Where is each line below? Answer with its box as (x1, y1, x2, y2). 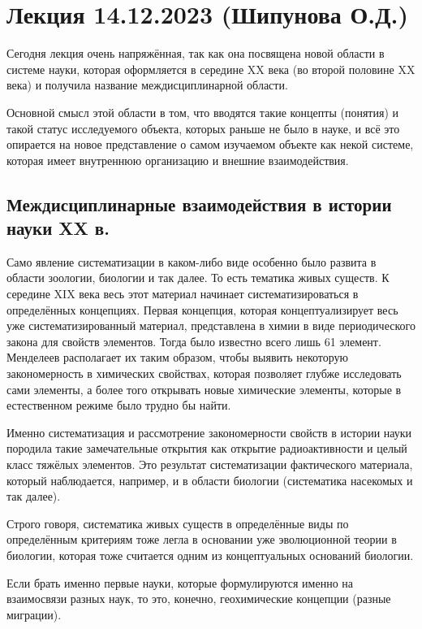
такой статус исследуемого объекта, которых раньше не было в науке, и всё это (6, 119, 400, 137)
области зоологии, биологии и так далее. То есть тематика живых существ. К (6, 269, 390, 286)
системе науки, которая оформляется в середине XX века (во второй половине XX (6, 60, 416, 77)
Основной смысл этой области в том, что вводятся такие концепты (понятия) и (6, 103, 399, 120)
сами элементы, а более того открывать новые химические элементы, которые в (6, 380, 402, 397)
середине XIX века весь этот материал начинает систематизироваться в (6, 285, 359, 302)
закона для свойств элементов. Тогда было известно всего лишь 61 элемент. (6, 332, 381, 349)
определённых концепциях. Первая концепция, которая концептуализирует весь (6, 301, 398, 318)
